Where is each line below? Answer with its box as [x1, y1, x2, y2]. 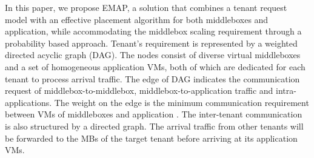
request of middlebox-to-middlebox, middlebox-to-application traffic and [5, 84, 273, 97]
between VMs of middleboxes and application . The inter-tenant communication [5, 108, 302, 120]
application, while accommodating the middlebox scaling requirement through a [5, 25, 302, 38]
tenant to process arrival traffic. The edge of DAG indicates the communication [5, 72, 300, 85]
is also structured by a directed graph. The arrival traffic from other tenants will [5, 119, 304, 132]
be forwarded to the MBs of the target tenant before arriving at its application [5, 131, 298, 144]
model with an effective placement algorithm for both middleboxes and [5, 13, 269, 25]
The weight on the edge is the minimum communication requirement [54, 96, 309, 108]
